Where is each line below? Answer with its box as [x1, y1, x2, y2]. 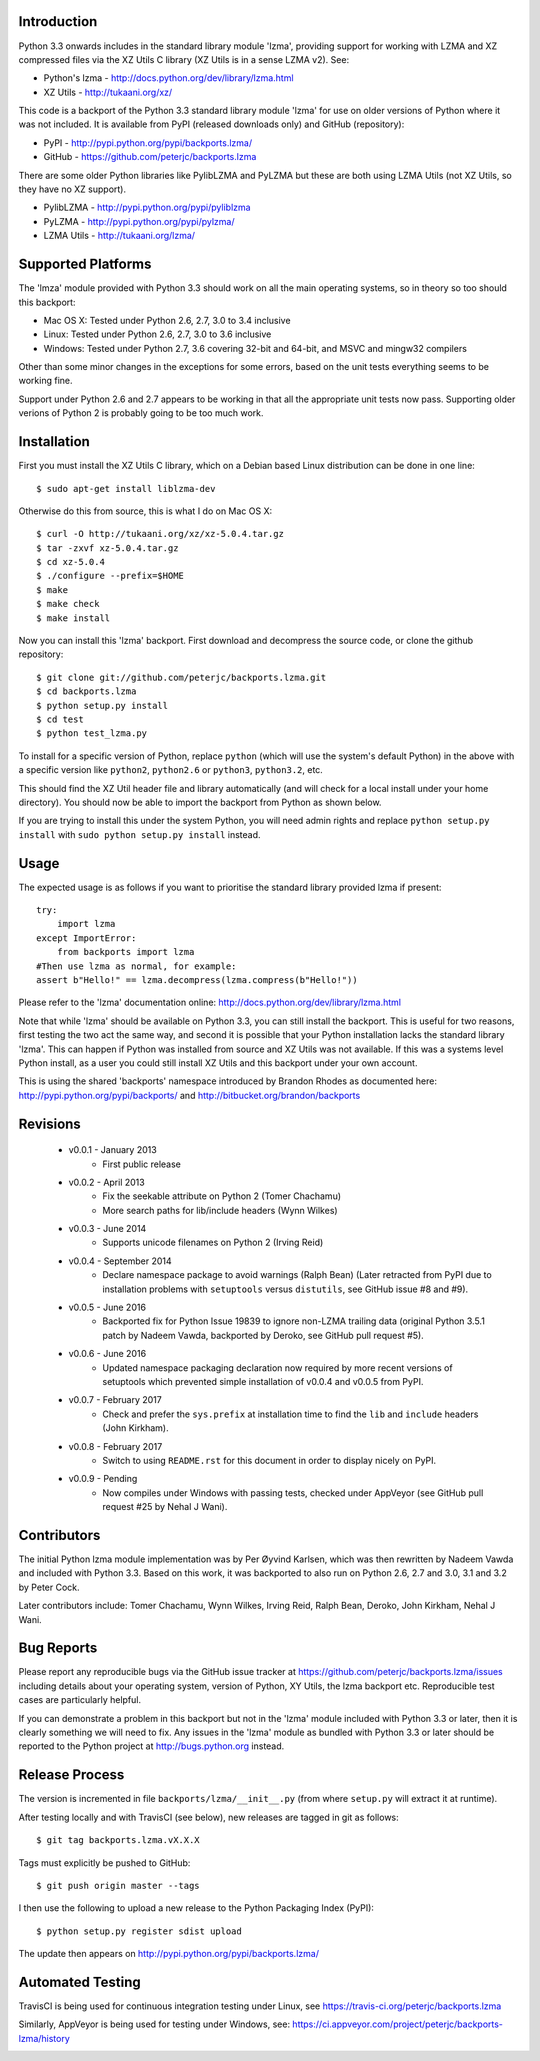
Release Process [18, 1766, 125, 1784]
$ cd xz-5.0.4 [36, 556, 105, 568]
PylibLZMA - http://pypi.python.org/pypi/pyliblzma [43, 201, 251, 214]
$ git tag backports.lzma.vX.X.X [36, 1835, 200, 1846]
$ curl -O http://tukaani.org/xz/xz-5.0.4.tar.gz [36, 528, 285, 540]
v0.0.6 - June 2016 [68, 1348, 147, 1360]
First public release [102, 1158, 182, 1170]
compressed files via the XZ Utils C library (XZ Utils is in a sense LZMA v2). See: [18, 53, 350, 65]
